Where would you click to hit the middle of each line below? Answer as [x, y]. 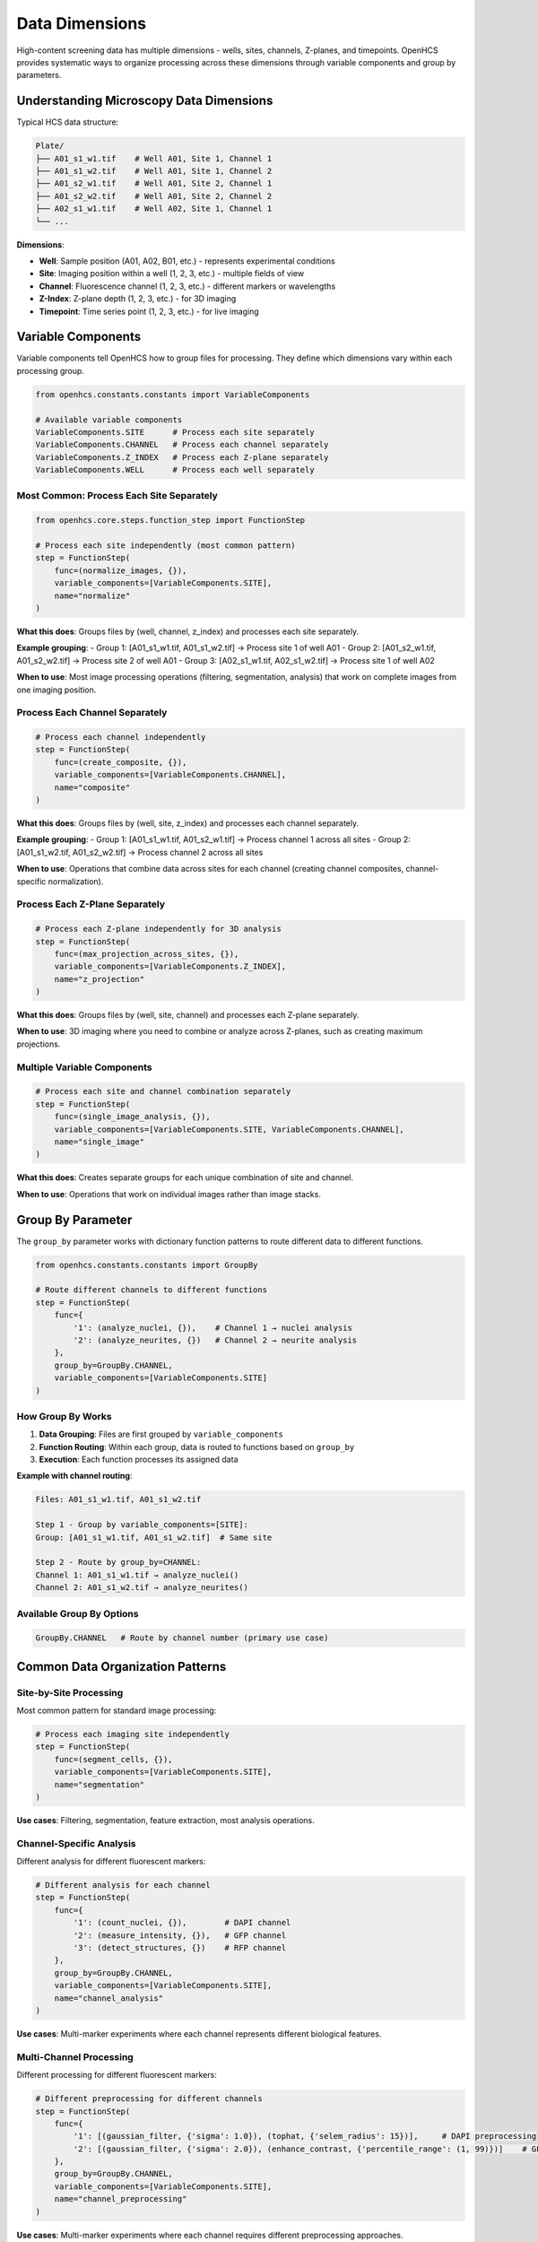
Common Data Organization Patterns [121, 1667]
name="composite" [92, 787]
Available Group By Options [78, 1613]
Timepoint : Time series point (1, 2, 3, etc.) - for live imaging [149, 311]
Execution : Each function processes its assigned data [139, 1460]
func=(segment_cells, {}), [114, 1759]
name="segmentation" [100, 1784]
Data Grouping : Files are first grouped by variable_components [161, 1434]
